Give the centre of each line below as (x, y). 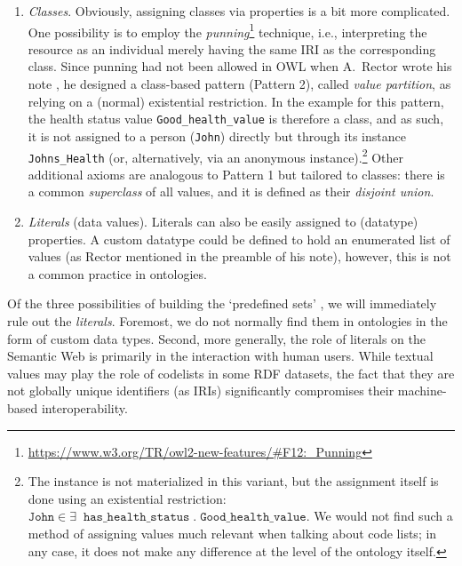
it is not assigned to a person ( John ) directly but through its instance (217, 136)
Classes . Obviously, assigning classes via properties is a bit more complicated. (239, 11)
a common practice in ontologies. (117, 273)
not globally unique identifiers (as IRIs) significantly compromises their (201, 391)
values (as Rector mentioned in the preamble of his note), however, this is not (239, 256)
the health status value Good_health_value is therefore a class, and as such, (236, 119)
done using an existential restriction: (127, 498)
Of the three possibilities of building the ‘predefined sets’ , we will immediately (222, 303)
